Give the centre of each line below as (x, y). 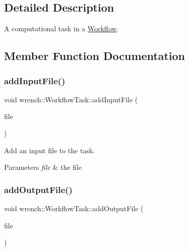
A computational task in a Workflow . (61, 28)
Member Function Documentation (95, 56)
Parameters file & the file (43, 167)
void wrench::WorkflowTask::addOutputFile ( (74, 208)
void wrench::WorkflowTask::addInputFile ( (71, 99)
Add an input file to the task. (50, 150)
